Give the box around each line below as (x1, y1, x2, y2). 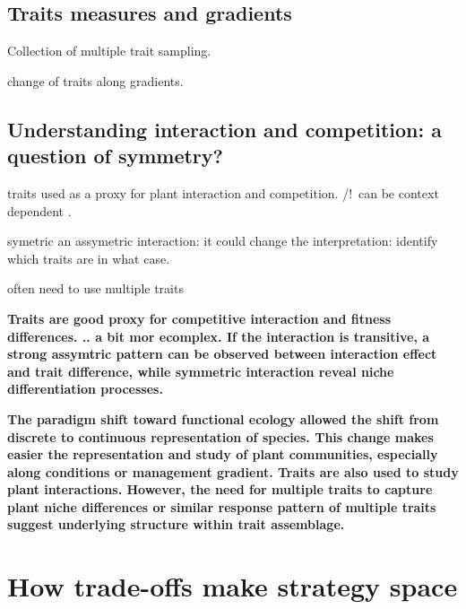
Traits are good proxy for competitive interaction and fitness (7, 309, 392, 327)
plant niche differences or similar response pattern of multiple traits (7, 497, 436, 516)
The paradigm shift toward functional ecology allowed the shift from (7, 409, 439, 428)
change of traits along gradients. (7, 71, 184, 90)
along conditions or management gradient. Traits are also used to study (7, 462, 459, 481)
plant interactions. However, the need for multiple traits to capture (7, 480, 433, 499)
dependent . (7, 201, 72, 220)
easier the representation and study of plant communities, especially (7, 445, 438, 464)
